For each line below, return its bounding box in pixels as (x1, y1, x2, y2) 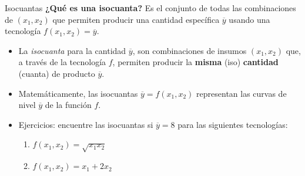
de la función (45, 99, 92, 111)
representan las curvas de (196, 87, 287, 99)
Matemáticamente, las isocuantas (18, 87, 138, 99)
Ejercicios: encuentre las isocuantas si (18, 118, 153, 130)
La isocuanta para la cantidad (18, 44, 126, 56)
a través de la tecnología (18, 56, 106, 68)
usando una (229, 13, 270, 25)
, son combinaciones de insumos (132, 44, 247, 56)
